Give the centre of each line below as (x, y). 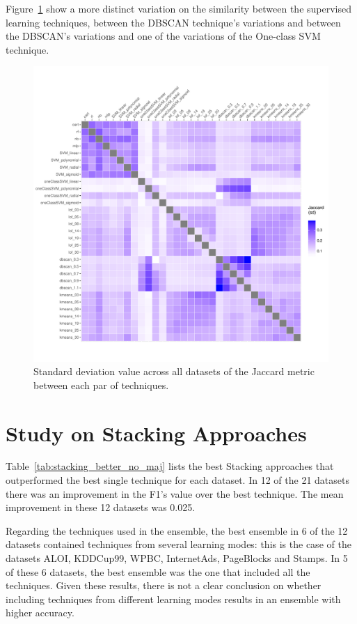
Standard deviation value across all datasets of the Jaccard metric (174, 371)
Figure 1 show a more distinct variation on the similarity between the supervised (178, 8)
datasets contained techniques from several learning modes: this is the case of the (178, 544)
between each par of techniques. (101, 385)
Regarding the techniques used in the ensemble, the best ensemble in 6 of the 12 (177, 530)
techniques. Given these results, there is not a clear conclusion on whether (164, 585)
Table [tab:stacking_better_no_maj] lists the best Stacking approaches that (170, 466)
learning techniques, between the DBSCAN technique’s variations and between (173, 22)
